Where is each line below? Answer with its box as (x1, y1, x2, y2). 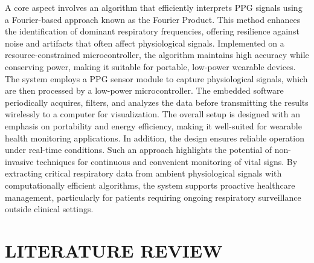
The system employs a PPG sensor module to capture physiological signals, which (5, 72, 308, 85)
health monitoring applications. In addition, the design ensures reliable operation (5, 131, 304, 144)
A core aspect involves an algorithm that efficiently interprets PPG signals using (5, 1, 303, 13)
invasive (5, 155, 34, 167)
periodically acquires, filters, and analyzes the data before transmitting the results (5, 96, 309, 108)
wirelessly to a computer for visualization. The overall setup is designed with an (5, 108, 301, 120)
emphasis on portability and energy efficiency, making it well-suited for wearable (5, 119, 302, 132)
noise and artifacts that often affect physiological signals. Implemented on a (5, 36, 284, 49)
